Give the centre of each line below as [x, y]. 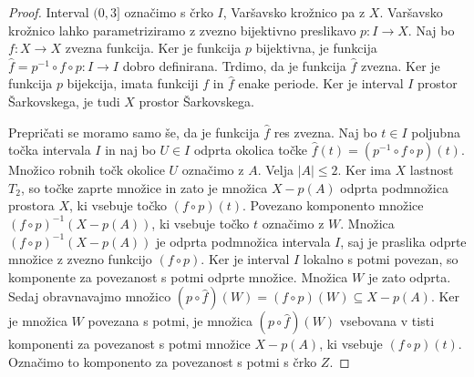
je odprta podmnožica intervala [243, 241]
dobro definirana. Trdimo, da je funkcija [234, 65]
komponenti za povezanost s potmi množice [129, 344]
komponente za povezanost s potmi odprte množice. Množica [178, 276]
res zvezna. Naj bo [325, 132]
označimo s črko [169, 12]
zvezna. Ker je [401, 65]
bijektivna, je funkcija [316, 48]
